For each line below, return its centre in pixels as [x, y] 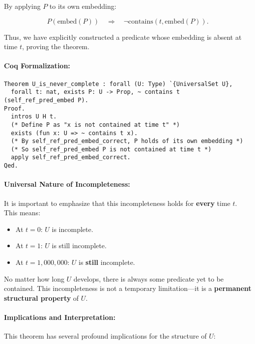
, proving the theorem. [56, 46]
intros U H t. [34, 117]
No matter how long [34, 278]
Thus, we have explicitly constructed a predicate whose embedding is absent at [123, 37]
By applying [22, 6]
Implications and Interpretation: [60, 317]
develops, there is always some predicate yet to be [149, 278]
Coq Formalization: [37, 66]
